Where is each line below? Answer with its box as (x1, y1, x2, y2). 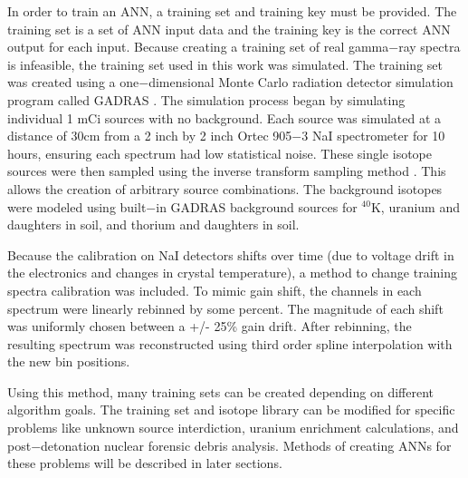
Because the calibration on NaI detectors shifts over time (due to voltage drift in (7, 245, 454, 264)
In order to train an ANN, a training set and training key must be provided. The (7, 2, 457, 20)
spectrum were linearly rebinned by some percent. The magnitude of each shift (7, 298, 444, 317)
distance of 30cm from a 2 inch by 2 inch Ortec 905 (7, 126, 292, 145)
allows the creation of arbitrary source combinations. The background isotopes (7, 179, 443, 198)
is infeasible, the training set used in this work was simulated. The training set (7, 54, 443, 73)
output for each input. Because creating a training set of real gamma (7, 37, 389, 56)
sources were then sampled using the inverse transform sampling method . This (7, 161, 446, 180)
